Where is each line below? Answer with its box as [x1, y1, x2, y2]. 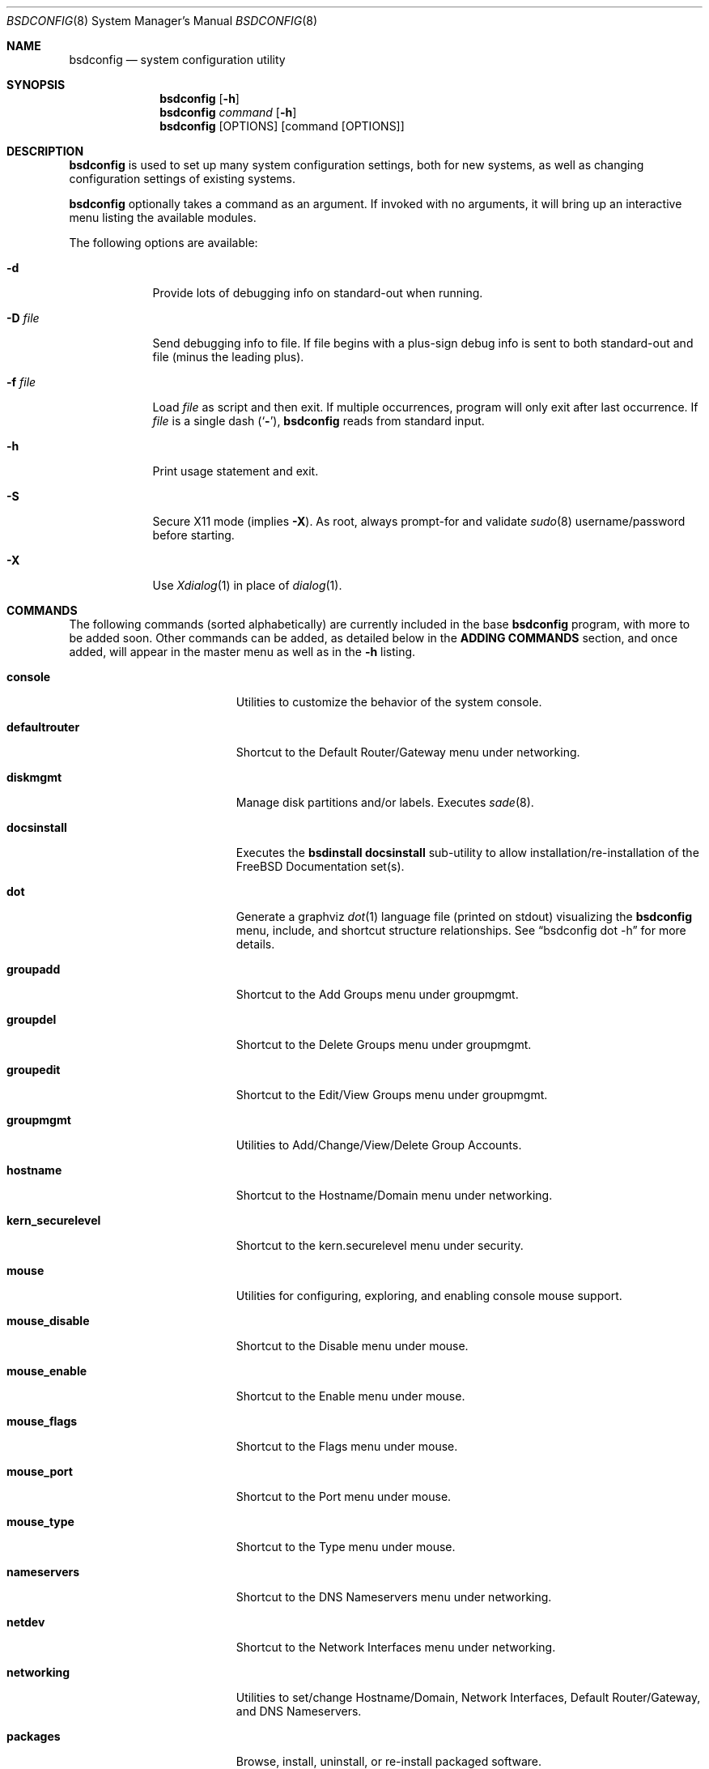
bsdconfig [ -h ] [159, 92, 240, 105]
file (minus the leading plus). [152, 350, 304, 364]
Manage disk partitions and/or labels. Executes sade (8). [236, 795, 534, 809]
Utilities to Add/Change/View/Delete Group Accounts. [236, 1138, 522, 1152]
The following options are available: [69, 236, 258, 249]
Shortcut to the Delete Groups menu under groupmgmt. [236, 1038, 532, 1051]
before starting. [152, 528, 235, 542]
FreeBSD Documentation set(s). [236, 859, 405, 873]
